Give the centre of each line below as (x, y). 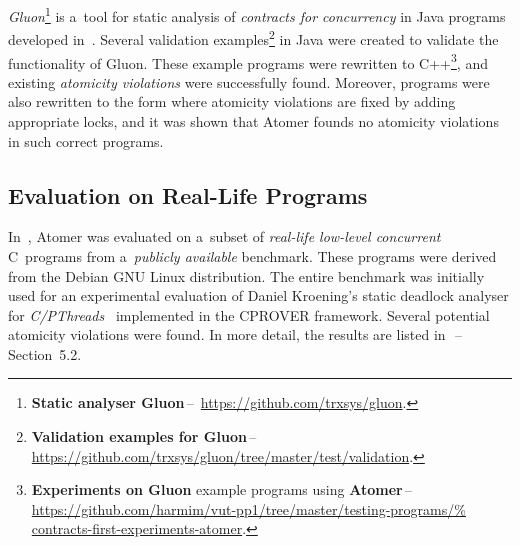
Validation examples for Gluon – (144, 436)
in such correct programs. (86, 140)
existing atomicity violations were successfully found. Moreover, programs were (249, 81)
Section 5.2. (45, 353)
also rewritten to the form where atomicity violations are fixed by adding (232, 101)
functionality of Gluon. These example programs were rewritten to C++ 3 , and (248, 61)
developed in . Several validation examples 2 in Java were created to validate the (253, 37)
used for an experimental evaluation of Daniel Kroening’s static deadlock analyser (258, 295)
